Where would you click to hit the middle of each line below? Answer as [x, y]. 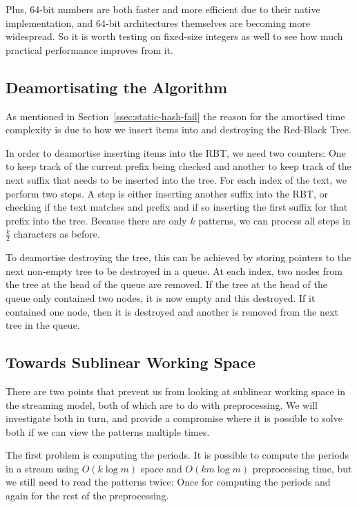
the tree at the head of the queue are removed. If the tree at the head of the [166, 284]
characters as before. [57, 234]
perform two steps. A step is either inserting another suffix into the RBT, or [167, 193]
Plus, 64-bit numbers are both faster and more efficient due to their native [163, 9]
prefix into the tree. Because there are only [96, 220]
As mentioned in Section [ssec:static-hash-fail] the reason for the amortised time [175, 116]
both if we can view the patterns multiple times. [108, 431]
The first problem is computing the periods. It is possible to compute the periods [177, 455]
